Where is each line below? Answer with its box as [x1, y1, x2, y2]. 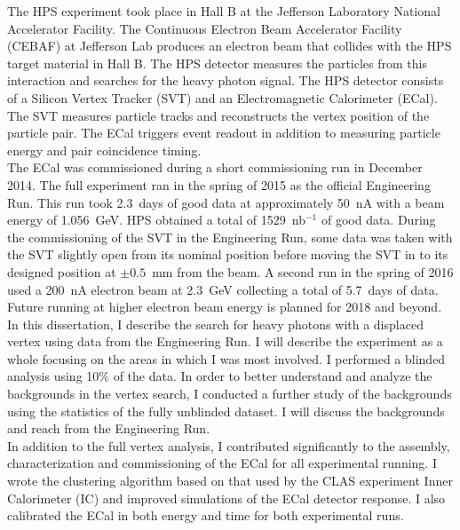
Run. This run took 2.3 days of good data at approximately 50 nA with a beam [7, 193, 445, 211]
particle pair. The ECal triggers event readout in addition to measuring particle [7, 123, 440, 142]
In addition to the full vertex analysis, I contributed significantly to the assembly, [7, 436, 450, 455]
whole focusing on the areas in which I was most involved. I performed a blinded [7, 349, 446, 368]
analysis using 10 [7, 367, 99, 385]
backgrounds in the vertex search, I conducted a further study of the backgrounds [7, 384, 452, 403]
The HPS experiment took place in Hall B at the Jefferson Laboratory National [7, 2, 440, 20]
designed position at [7, 262, 116, 281]
